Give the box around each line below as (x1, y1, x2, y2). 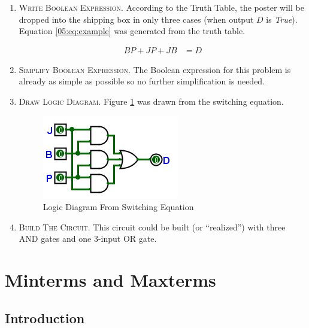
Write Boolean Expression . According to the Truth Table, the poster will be (19, 1, 304, 13)
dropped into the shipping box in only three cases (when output (19, 13, 254, 25)
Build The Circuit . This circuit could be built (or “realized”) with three (19, 220, 286, 233)
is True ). (266, 13, 298, 25)
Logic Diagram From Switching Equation (43, 201, 194, 213)
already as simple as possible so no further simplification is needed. (19, 75, 265, 87)
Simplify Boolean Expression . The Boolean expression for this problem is (19, 63, 291, 75)
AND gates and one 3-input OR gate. (19, 232, 157, 245)
